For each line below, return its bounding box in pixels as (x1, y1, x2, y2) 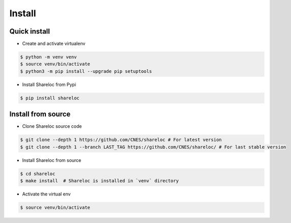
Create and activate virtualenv (22, 41, 86, 47)
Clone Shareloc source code (22, 123, 82, 129)
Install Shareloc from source (22, 157, 82, 163)
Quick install (9, 27, 50, 36)
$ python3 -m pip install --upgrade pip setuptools (20, 68, 152, 74)
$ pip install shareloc (20, 95, 80, 101)
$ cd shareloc (20, 171, 56, 177)
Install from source (9, 110, 71, 119)
